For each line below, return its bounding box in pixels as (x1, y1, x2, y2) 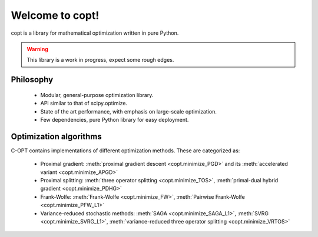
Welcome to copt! (11, 9, 100, 22)
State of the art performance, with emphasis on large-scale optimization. (40, 108, 217, 115)
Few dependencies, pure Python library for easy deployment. (40, 116, 189, 123)
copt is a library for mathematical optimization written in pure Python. (11, 29, 179, 36)
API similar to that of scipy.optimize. (40, 100, 128, 107)
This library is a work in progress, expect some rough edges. (26, 56, 174, 64)
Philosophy (11, 75, 54, 85)
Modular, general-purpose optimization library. (40, 91, 154, 98)
